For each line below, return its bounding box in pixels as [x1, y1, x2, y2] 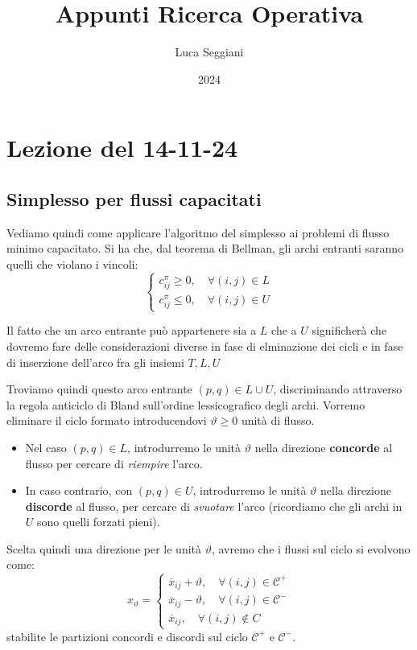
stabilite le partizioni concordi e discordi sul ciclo [6, 627, 248, 644]
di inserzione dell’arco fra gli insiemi [6, 353, 184, 370]
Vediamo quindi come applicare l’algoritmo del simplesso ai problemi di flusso [6, 224, 390, 241]
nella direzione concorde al [254, 438, 393, 455]
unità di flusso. [241, 412, 315, 429]
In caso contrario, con [25, 482, 133, 499]
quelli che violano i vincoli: [6, 255, 138, 272]
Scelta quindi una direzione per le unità [6, 540, 202, 557]
